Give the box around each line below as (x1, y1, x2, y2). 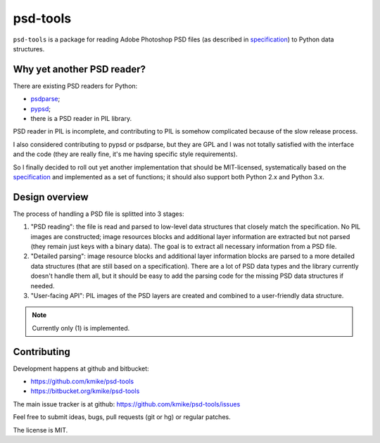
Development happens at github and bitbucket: (13, 364, 149, 373)
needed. (30, 281, 55, 290)
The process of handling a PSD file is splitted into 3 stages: (13, 210, 184, 218)
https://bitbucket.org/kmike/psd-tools (30, 387, 140, 395)
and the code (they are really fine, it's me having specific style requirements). (13, 150, 239, 158)
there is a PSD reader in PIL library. (30, 115, 132, 123)
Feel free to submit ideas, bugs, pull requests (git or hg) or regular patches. (13, 413, 232, 421)
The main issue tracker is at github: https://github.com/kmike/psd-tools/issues (13, 399, 241, 408)
